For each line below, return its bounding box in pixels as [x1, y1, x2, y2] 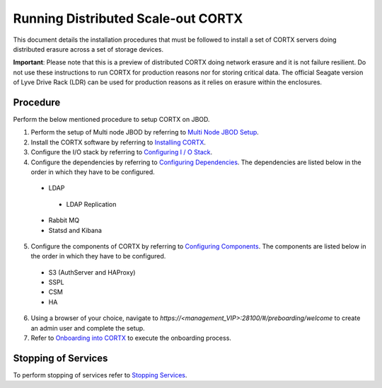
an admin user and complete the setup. [30, 324, 145, 332]
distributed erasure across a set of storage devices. [13, 45, 164, 53]
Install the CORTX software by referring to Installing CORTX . [30, 138, 207, 147]
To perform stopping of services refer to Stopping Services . [13, 370, 187, 379]
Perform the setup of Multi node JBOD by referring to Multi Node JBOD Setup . [30, 128, 260, 137]
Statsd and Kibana [48, 226, 103, 234]
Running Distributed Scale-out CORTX [13, 11, 243, 26]
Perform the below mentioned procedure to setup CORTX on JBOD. [13, 115, 210, 124]
